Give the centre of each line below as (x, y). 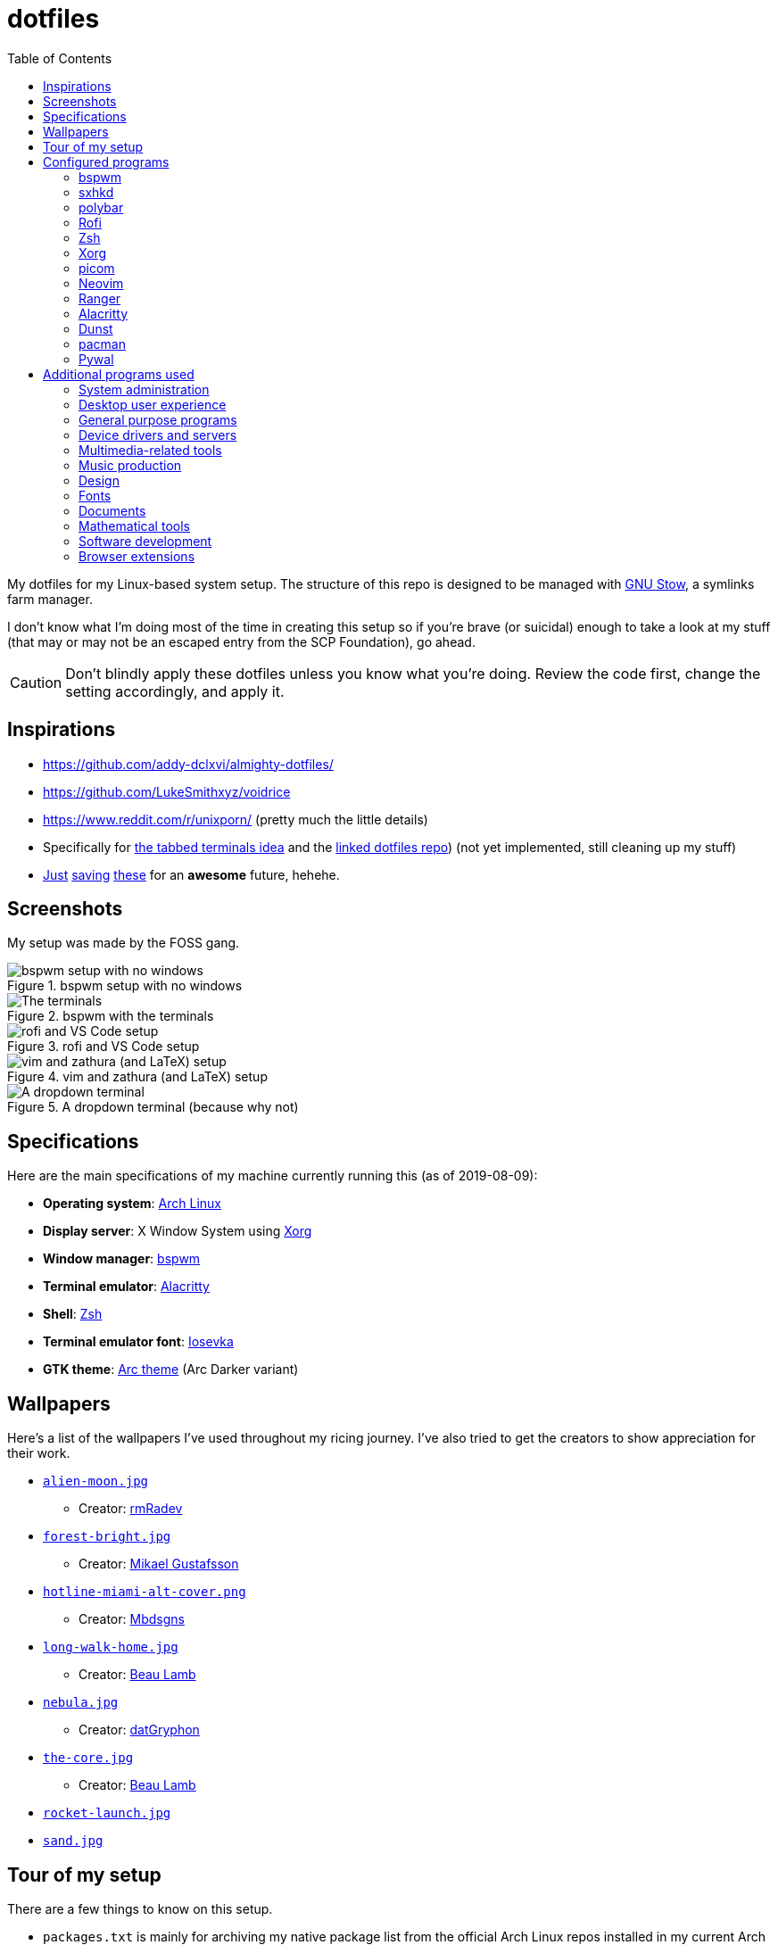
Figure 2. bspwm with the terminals (111, 1016)
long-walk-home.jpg (111, 1647)
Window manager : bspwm (122, 1259)
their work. (39, 1453)
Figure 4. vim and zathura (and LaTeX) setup (137, 1077)
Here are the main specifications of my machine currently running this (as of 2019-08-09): (273, 1176)
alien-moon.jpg (96, 1482)
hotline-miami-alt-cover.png (145, 1592)
